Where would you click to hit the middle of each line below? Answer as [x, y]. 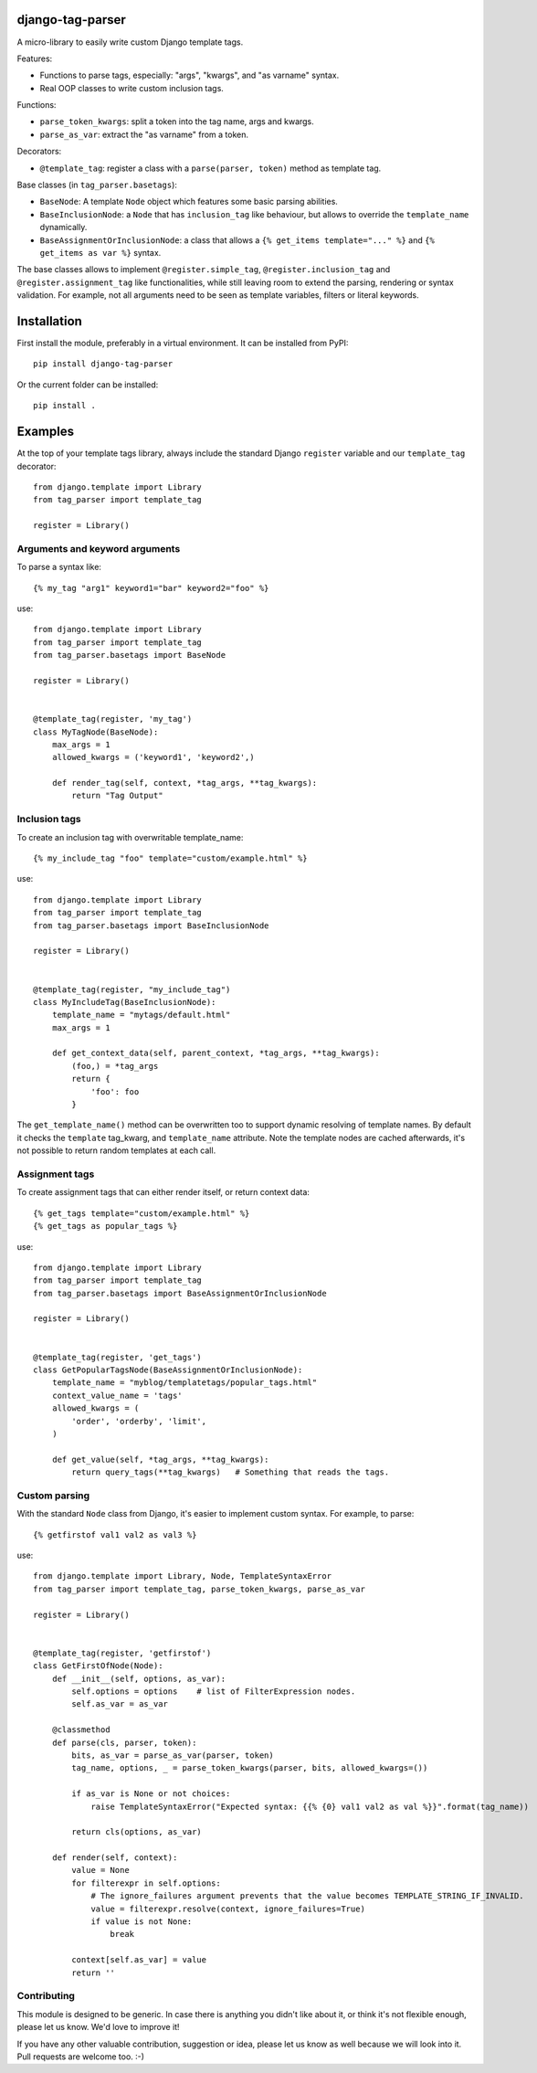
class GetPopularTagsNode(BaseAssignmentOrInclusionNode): [168, 1370]
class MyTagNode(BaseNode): [96, 732]
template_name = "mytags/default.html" [141, 1015]
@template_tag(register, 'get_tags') [118, 1357]
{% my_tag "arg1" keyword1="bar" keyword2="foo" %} [151, 588]
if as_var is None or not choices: [151, 1794]
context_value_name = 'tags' [117, 1395]
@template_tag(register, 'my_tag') [113, 719]
